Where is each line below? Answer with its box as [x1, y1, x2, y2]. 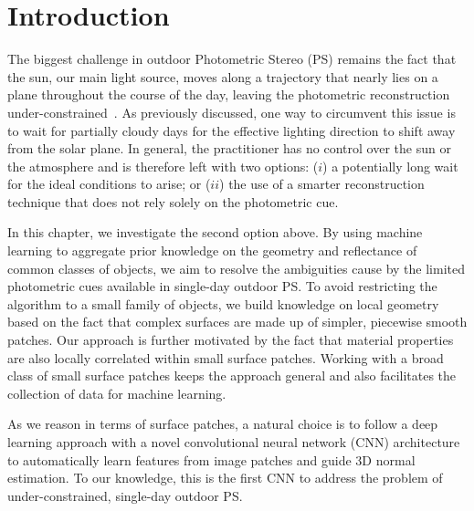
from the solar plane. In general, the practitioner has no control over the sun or [7, 139, 451, 158]
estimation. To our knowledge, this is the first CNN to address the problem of [7, 468, 443, 487]
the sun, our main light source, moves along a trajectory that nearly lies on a [7, 67, 438, 86]
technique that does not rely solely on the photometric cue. [7, 192, 339, 211]
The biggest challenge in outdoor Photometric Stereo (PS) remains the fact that [7, 49, 457, 68]
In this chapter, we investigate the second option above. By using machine [7, 223, 423, 242]
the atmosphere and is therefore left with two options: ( [7, 156, 319, 175]
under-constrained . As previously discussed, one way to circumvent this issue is [7, 102, 456, 121]
